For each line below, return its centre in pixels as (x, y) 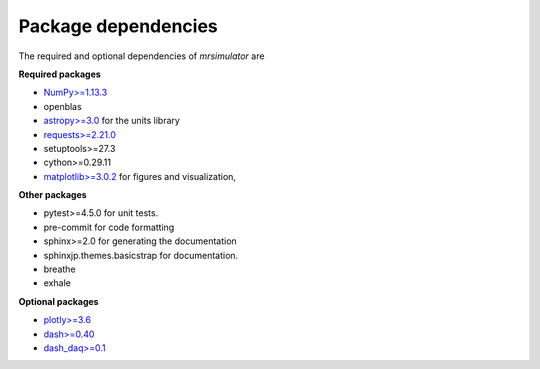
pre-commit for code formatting (109, 227)
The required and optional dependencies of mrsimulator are (141, 56)
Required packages (60, 74)
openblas (62, 106)
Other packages (52, 195)
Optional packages (58, 301)
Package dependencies (118, 26)
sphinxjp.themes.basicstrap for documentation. (141, 255)
